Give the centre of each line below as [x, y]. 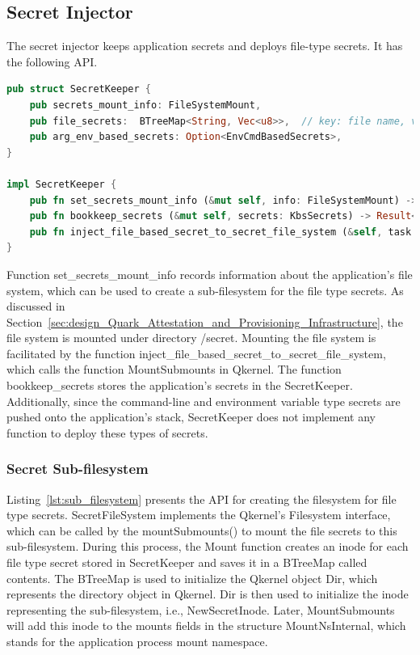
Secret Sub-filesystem [78, 469]
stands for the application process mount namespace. [137, 642]
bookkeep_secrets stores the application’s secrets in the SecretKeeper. [180, 385]
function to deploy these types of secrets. [107, 432]
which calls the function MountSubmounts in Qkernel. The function [174, 369]
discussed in [36, 306]
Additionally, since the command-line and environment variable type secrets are [204, 401]
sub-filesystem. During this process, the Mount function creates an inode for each [208, 546]
